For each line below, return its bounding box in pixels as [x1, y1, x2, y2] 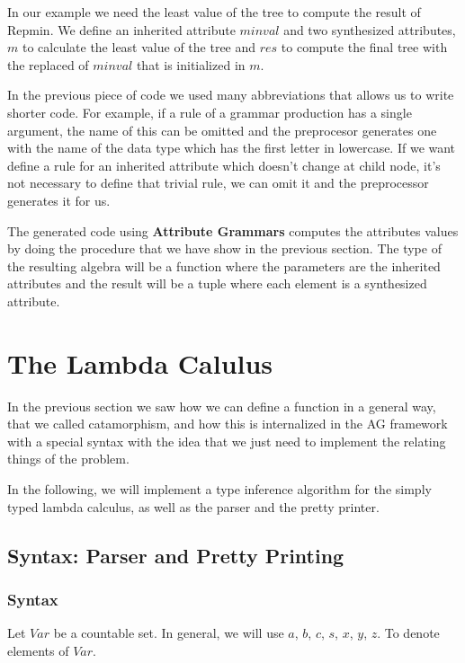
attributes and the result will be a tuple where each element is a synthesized [7, 274, 427, 293]
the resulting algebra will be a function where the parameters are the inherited [7, 256, 441, 275]
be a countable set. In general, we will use [53, 623, 284, 642]
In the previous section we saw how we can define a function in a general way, [7, 396, 436, 415]
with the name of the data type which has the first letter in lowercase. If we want [7, 138, 456, 157]
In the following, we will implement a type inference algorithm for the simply [7, 480, 432, 498]
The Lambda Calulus [7, 344, 273, 381]
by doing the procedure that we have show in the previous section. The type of [7, 239, 442, 258]
